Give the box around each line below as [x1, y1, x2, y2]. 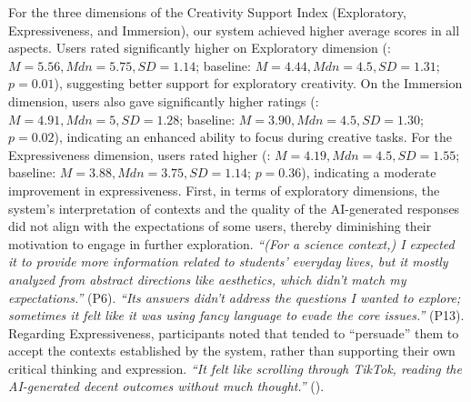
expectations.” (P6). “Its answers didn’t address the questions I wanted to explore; [8, 287, 461, 307]
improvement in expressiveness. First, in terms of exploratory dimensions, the [8, 180, 440, 199]
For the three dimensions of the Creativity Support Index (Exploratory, [8, 3, 406, 21]
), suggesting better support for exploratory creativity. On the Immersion [54, 74, 463, 93]
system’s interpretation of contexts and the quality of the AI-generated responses [8, 198, 460, 217]
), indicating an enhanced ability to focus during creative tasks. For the [54, 127, 452, 146]
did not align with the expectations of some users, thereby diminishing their [8, 216, 432, 236]
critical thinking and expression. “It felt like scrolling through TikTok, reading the [8, 358, 462, 377]
